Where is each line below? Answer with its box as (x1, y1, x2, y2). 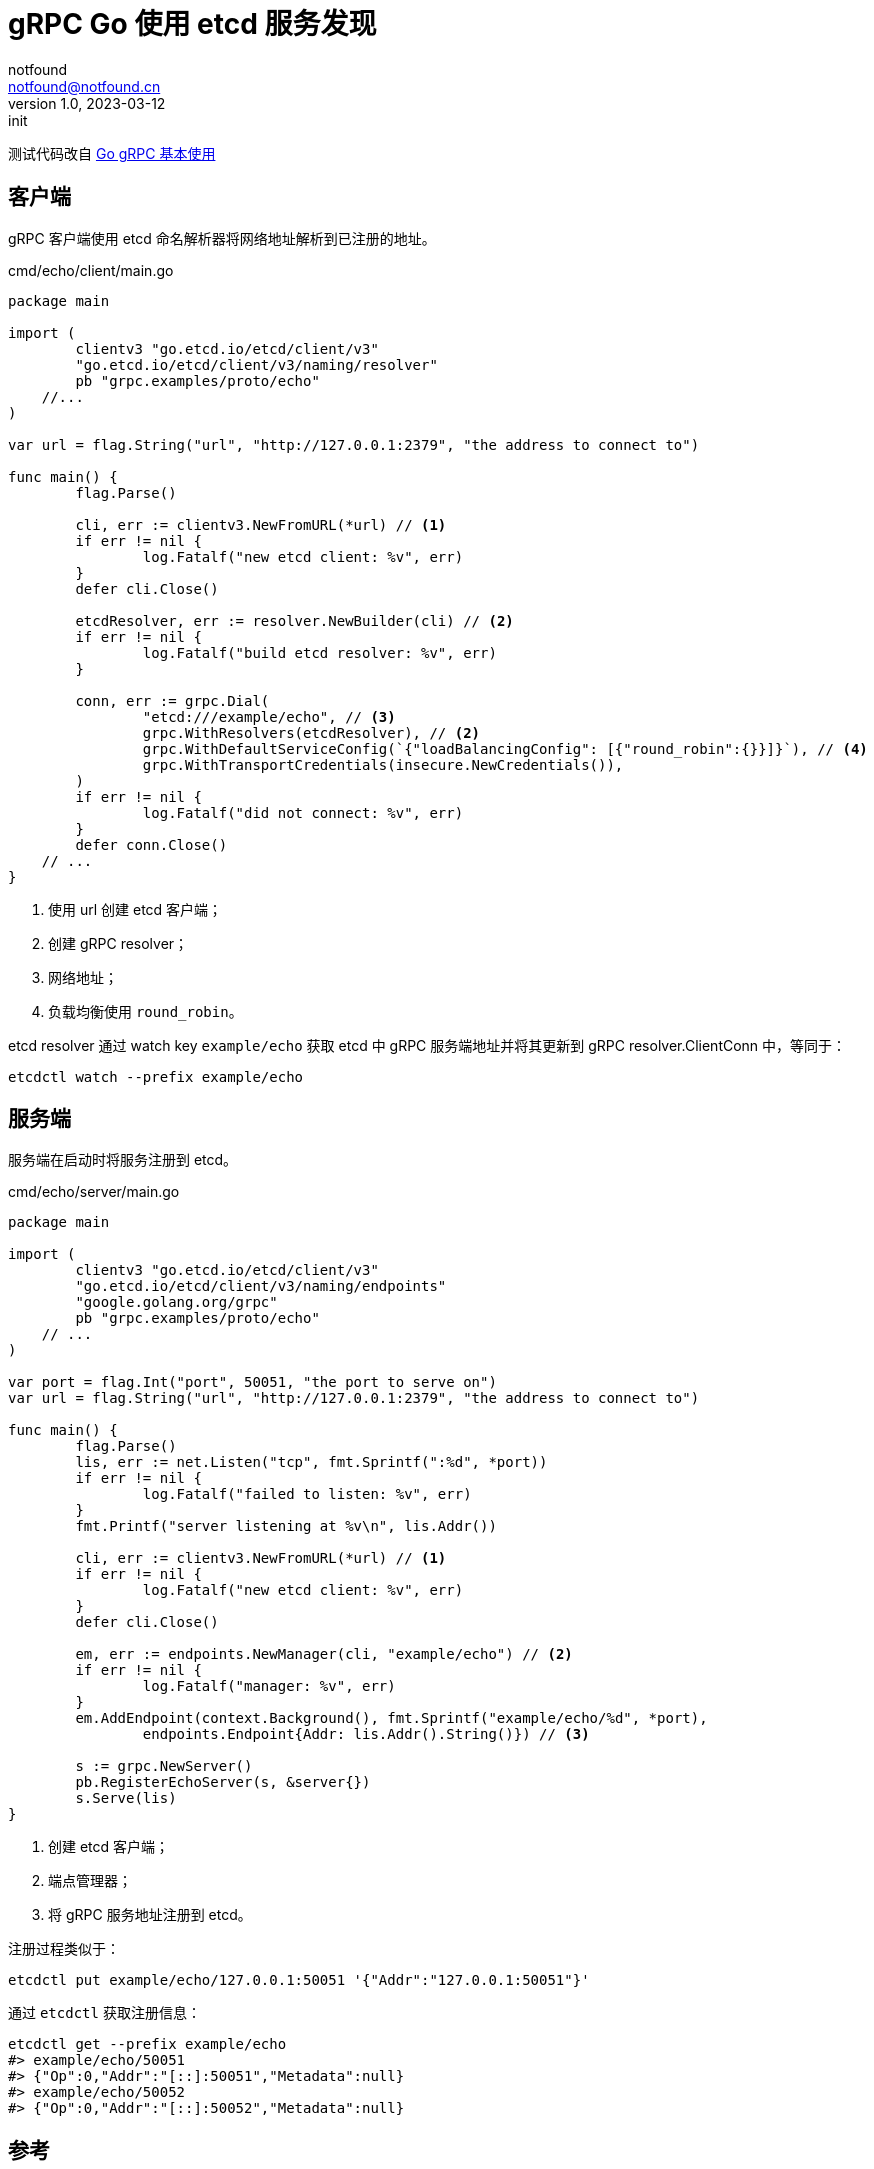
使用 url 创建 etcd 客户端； (48, 900, 223, 918)
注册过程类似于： (8, 1940, 120, 1958)
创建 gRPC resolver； (48, 934, 189, 952)
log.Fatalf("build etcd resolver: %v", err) (142, 644, 497, 661)
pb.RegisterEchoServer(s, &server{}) (75, 1774, 371, 1791)
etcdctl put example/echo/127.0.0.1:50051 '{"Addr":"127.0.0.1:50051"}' (8, 1972, 590, 1989)
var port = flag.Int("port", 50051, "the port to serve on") (8, 1374, 497, 1391)
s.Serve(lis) (75, 1790, 177, 1807)
